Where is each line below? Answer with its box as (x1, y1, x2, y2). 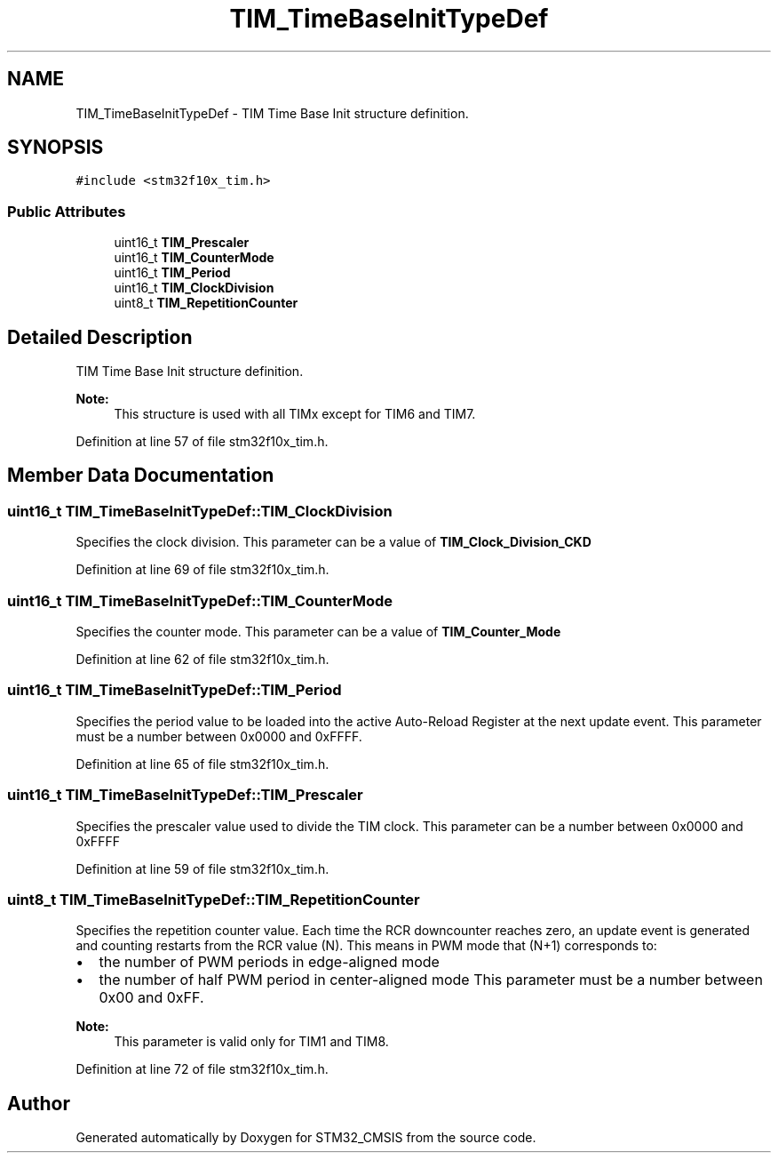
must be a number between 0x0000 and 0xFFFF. (75, 728, 362, 744)
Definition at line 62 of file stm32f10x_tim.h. (75, 652, 329, 667)
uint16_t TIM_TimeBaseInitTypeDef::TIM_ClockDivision (7, 501, 393, 520)
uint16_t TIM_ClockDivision (114, 280, 274, 296)
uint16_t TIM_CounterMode (114, 250, 274, 266)
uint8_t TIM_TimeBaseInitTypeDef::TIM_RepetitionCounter (7, 890, 420, 908)
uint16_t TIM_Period (114, 265, 231, 281)
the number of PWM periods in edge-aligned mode (99, 953, 440, 972)
